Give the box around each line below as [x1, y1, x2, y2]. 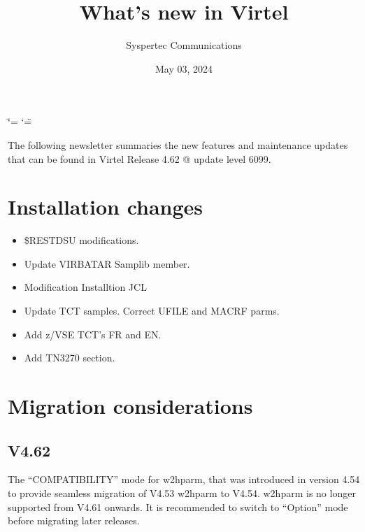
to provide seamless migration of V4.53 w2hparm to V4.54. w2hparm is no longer [8, 485, 356, 500]
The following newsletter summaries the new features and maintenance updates [8, 137, 348, 152]
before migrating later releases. [8, 513, 140, 528]
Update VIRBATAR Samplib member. [24, 256, 190, 271]
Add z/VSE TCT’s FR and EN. [24, 326, 162, 341]
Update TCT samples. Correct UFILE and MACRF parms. [24, 303, 280, 317]
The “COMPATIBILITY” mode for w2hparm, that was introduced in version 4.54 [8, 472, 360, 487]
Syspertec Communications [126, 38, 242, 52]
